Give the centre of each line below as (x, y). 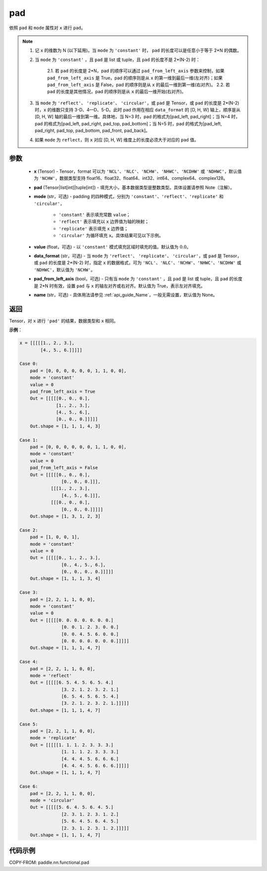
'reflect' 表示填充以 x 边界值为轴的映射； (104, 222)
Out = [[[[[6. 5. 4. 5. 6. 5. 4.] (72, 683)
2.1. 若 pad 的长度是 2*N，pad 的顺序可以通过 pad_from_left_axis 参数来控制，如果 (136, 71)
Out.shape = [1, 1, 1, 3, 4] (65, 579)
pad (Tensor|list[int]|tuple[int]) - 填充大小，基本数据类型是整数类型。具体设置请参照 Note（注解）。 (134, 187)
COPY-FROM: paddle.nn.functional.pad (49, 863)
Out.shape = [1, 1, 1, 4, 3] (65, 426)
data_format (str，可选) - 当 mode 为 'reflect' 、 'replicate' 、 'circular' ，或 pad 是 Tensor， (138, 256)
